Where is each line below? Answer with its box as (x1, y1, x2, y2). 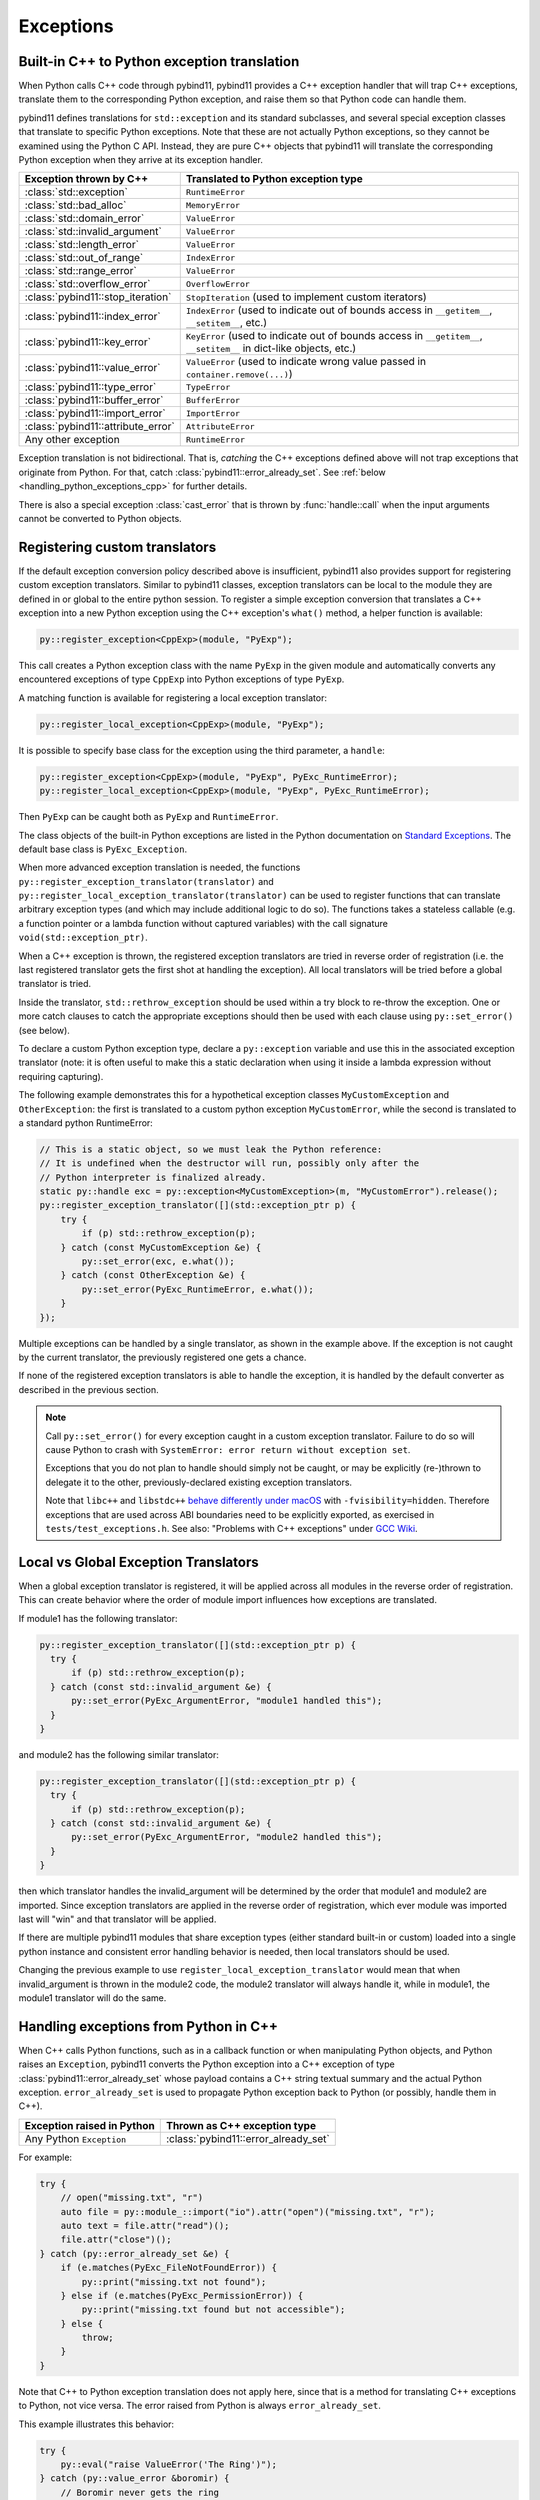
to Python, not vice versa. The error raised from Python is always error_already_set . (18, 2400, 382, 2412)
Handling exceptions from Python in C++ (18, 2018, 279, 2035)
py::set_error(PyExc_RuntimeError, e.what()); (81, 1283, 314, 1295)
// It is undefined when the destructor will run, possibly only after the (39, 1158, 420, 1169)
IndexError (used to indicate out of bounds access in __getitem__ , (185, 303, 493, 317)
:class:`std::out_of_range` (24, 251, 144, 265)
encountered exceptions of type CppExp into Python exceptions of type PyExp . (18, 673, 345, 685)
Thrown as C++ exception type (165, 2118, 317, 2132)
